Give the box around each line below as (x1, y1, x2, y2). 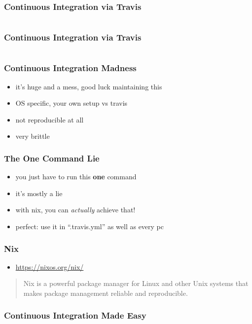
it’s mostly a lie (15, 188, 63, 198)
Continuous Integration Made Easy (4, 309, 146, 321)
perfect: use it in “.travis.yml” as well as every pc (15, 221, 164, 232)
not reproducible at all (15, 114, 84, 124)
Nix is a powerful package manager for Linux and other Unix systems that (23, 278, 249, 288)
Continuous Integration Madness (4, 62, 137, 74)
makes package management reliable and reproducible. (23, 288, 188, 298)
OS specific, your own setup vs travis (15, 98, 128, 108)
